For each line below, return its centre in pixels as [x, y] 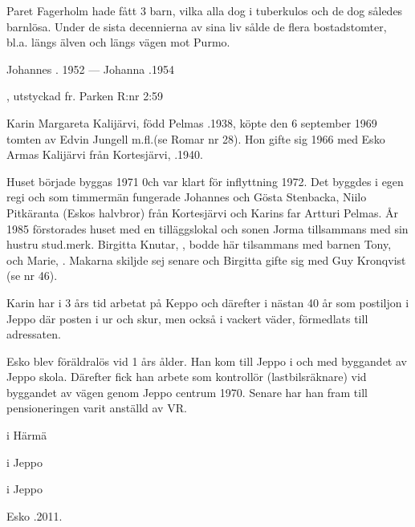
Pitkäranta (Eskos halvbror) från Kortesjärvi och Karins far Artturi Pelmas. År [202, 212]
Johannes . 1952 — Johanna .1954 [90, 69]
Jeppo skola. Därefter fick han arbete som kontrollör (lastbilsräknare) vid [187, 377]
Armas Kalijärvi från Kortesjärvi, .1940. [105, 154]
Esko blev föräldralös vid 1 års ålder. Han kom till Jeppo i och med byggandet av [207, 361]
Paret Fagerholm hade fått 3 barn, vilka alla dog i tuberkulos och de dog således [205, 10]
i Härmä [27, 435]
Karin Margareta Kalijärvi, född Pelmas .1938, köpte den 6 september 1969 [192, 122]
